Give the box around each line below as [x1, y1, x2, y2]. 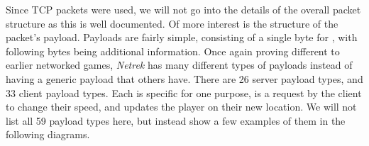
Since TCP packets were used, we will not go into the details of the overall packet [6, 2, 361, 16]
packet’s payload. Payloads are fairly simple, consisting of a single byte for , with [6, 30, 358, 45]
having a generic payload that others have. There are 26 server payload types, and [6, 71, 363, 86]
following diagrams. [6, 127, 90, 142]
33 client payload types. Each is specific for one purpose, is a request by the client [6, 85, 362, 100]
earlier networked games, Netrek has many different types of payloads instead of [6, 57, 353, 72]
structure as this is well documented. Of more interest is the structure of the [6, 16, 338, 30]
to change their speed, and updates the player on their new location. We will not [6, 99, 357, 114]
